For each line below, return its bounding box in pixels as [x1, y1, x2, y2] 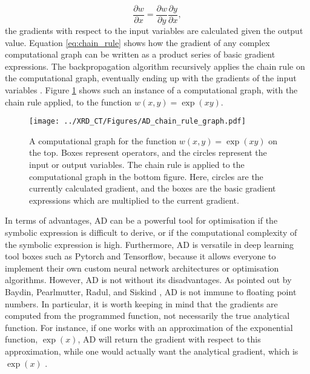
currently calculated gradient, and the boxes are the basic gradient [29, 182, 276, 195]
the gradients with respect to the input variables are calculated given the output [5, 24, 303, 37]
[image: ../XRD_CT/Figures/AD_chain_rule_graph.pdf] [29, 117, 246, 126]
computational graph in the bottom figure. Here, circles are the [29, 170, 263, 182]
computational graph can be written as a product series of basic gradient [5, 48, 275, 61]
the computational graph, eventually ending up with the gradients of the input [5, 72, 297, 84]
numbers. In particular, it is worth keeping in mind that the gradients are [5, 297, 278, 310]
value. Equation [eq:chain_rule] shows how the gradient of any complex [5, 36, 270, 48]
